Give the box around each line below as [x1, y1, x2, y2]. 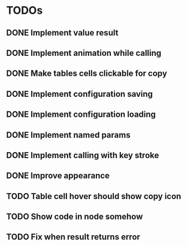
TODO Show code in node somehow [6, 212, 143, 222]
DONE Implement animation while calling [6, 48, 162, 58]
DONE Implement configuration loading [6, 109, 156, 120]
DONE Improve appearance [6, 171, 110, 181]
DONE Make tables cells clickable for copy [6, 69, 168, 79]
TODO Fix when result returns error [6, 232, 141, 242]
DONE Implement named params [6, 130, 131, 140]
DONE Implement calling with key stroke [6, 150, 159, 160]
